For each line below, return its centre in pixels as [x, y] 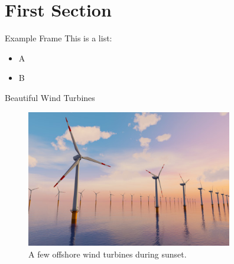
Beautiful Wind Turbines [50, 97]
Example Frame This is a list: [58, 38]
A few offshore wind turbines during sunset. [108, 254]
